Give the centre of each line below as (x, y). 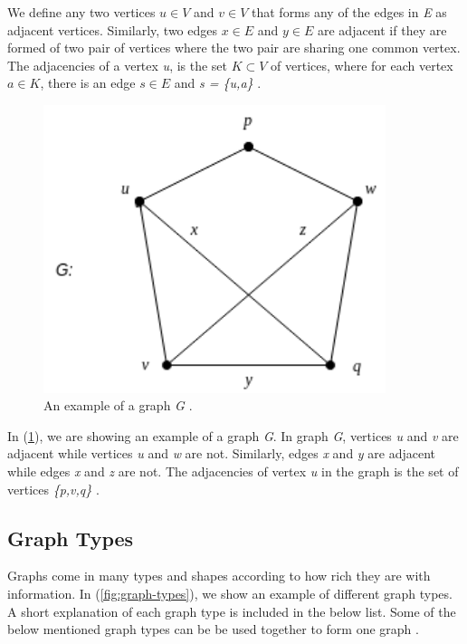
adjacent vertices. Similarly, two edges (112, 29)
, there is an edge (88, 83)
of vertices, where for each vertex (362, 65)
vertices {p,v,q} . (53, 489)
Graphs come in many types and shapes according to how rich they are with (219, 576)
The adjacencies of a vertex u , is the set (118, 65)
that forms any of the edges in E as (349, 12)
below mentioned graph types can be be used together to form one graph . (213, 629)
